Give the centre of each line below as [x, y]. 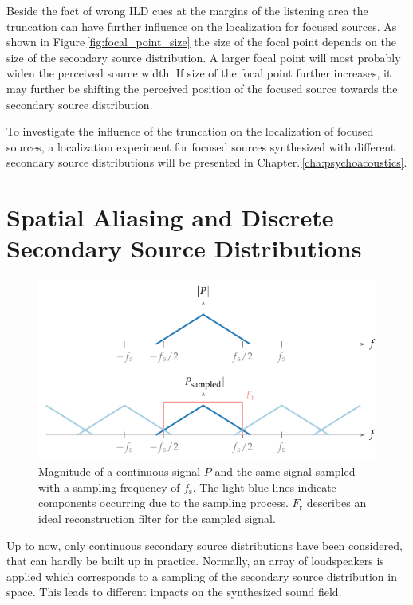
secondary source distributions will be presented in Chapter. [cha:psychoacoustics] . [207, 162]
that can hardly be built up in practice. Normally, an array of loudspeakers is [195, 561]
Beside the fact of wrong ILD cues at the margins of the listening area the [187, 10]
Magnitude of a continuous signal [120, 471]
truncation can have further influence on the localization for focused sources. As [202, 26]
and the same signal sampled [285, 471]
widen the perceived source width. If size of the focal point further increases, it [199, 73]
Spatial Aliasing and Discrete [170, 217]
